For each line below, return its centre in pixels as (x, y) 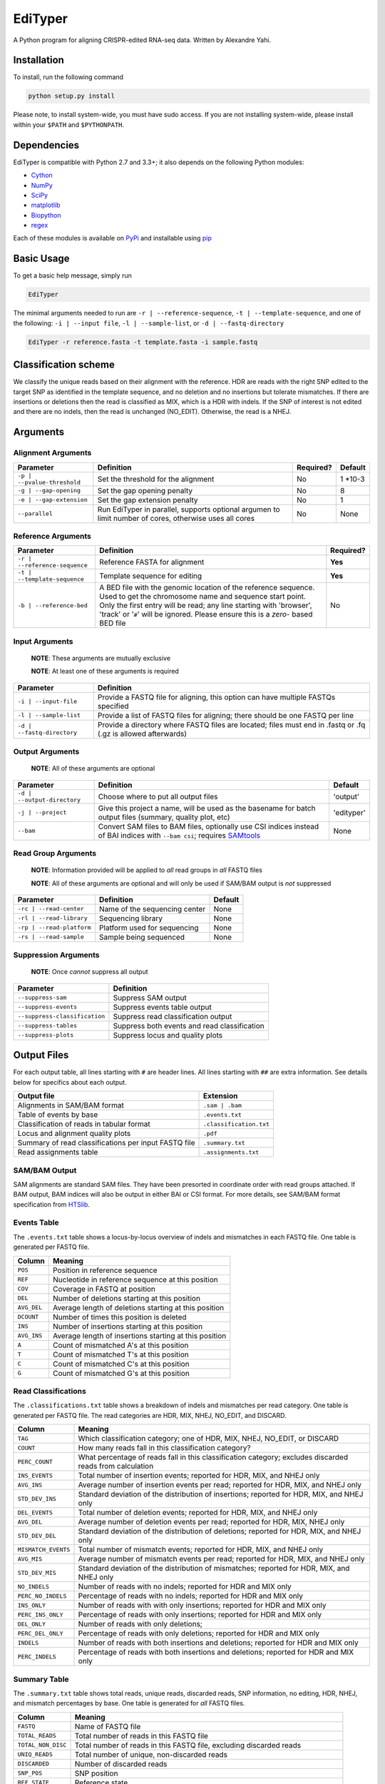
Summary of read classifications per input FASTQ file (106, 1143)
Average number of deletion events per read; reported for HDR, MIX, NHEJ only (211, 1522)
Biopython (46, 215)
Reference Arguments (52, 536)
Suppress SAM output (150, 998)
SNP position (96, 1773)
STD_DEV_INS (37, 1499)
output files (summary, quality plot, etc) (164, 817)
